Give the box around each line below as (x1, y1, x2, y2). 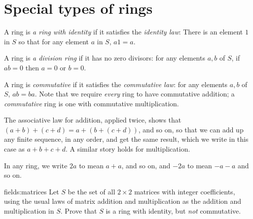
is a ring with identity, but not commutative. (106, 206, 241, 216)
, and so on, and (121, 160, 171, 170)
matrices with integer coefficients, (134, 186, 235, 196)
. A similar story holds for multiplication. (65, 144, 190, 154)
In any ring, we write (4, 160, 68, 170)
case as (4, 144, 25, 154)
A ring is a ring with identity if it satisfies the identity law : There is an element (4, 27, 243, 37)
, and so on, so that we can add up (138, 124, 244, 134)
